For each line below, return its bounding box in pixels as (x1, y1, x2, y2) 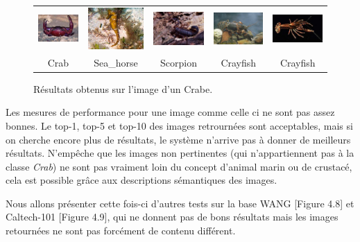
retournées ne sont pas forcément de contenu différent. (6, 223, 236, 238)
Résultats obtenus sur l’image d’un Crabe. (33, 81, 213, 96)
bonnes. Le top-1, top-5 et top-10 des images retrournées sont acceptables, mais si (6, 118, 353, 132)
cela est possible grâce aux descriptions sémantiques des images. (6, 173, 277, 187)
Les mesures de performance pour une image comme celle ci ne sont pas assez (6, 105, 335, 119)
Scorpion (160, 55, 197, 69)
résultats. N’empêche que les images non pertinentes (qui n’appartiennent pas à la (6, 146, 354, 160)
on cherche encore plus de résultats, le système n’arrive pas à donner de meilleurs (6, 132, 351, 146)
